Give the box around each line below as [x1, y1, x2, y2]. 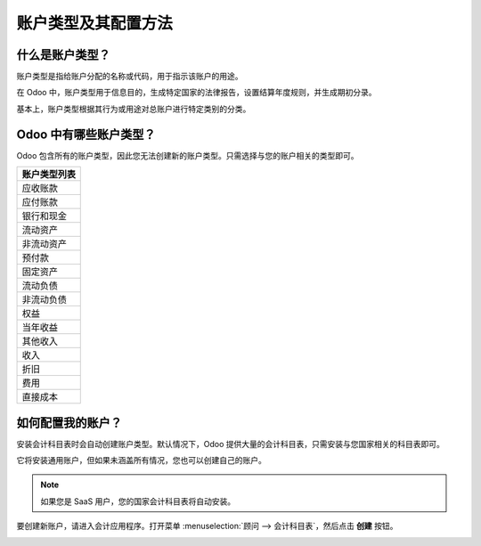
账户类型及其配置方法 [16, 13, 174, 33]
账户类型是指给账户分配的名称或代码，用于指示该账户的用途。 [16, 71, 243, 82]
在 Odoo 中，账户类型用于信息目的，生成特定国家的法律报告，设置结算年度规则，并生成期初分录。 [16, 87, 377, 98]
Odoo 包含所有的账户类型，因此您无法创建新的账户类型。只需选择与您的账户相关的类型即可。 [16, 150, 360, 160]
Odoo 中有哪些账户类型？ [16, 126, 156, 142]
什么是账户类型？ [16, 47, 110, 62]
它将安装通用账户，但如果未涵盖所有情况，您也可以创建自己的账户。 [16, 455, 266, 466]
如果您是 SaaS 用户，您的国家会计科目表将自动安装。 [40, 495, 236, 507]
